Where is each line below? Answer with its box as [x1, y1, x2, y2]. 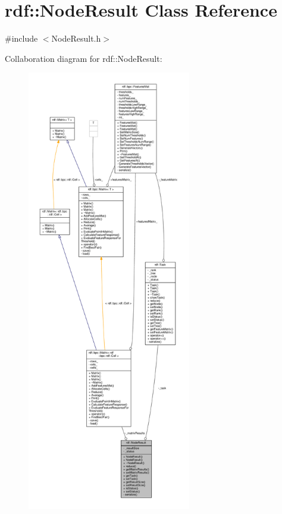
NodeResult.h [51, 32, 101, 45]
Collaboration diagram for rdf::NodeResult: [5, 52, 162, 64]
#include [5, 32, 38, 45]
